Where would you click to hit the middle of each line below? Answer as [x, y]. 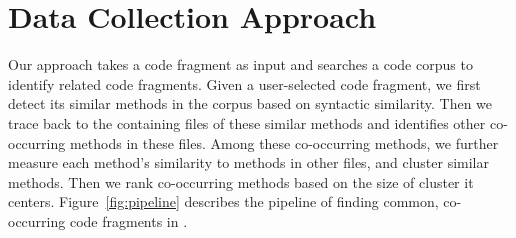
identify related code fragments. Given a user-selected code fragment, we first [244, 83]
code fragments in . [128, 220]
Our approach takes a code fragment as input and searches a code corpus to [240, 64]
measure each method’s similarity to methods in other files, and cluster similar [248, 162]
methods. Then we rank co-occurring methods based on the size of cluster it [241, 181]
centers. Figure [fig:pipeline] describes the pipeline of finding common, [223, 201]
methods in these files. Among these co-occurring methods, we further [284, 142]
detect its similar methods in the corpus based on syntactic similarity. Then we [250, 103]
